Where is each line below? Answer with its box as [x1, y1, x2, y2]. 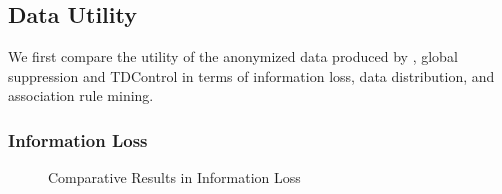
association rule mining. [8, 85, 154, 106]
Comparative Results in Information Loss [48, 167, 301, 188]
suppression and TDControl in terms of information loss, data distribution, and [8, 65, 495, 86]
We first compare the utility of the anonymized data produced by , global [8, 46, 458, 67]
